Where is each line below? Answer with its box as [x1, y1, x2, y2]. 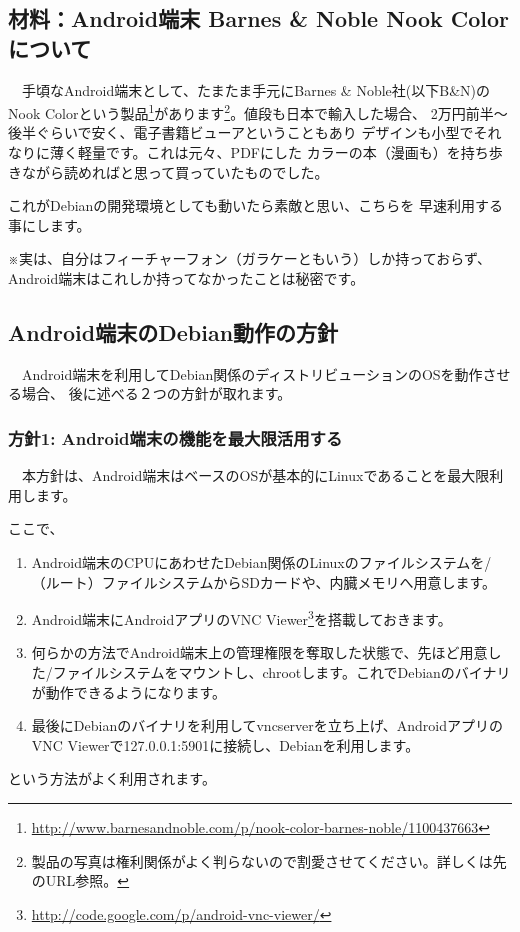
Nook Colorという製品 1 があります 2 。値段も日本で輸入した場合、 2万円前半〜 [8, 100, 508, 123]
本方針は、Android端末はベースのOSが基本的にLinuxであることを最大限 [21, 465, 490, 486]
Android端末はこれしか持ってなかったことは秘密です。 [8, 268, 365, 288]
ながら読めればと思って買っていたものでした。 [21, 161, 329, 182]
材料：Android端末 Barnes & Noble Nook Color [8, 3, 509, 34]
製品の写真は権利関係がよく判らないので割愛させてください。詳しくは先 [31, 850, 507, 871]
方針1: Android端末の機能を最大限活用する [8, 425, 343, 450]
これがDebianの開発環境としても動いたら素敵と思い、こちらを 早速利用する [8, 195, 503, 216]
